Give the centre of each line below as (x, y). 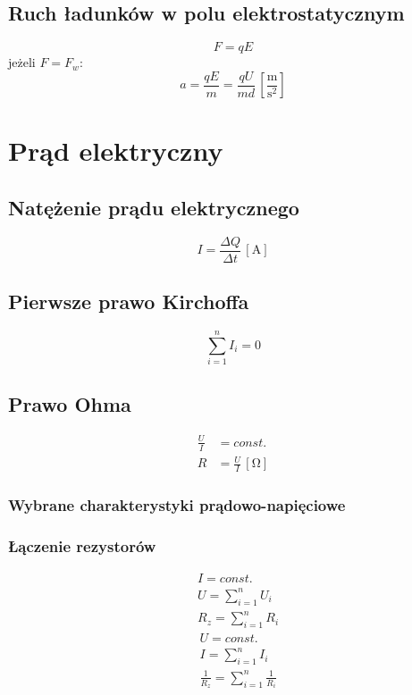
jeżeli (22, 62)
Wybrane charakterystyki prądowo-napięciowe (177, 505)
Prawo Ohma (70, 403)
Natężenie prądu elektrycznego (154, 208)
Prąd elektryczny (116, 151)
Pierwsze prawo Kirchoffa (129, 301)
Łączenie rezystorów (82, 545)
